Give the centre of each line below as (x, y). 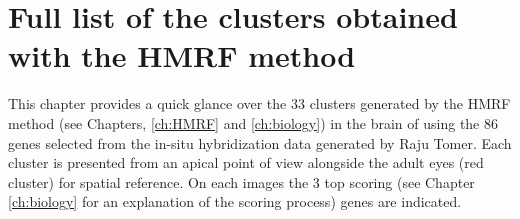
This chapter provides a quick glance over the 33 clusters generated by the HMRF (259, 103)
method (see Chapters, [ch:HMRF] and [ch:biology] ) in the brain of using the (244, 122)
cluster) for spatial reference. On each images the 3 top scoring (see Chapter (241, 181)
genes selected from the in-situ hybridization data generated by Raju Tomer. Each (260, 142)
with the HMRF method (182, 55)
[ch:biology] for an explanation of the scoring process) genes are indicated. (235, 201)
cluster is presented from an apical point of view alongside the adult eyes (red (246, 162)
